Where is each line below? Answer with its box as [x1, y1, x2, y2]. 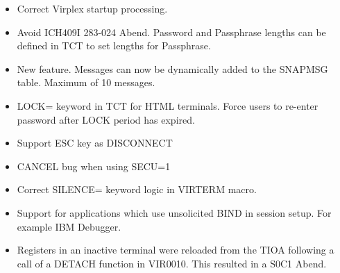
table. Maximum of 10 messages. [17, 75, 155, 90]
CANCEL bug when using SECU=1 [17, 158, 171, 173]
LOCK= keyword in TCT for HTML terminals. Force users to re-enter [17, 98, 318, 113]
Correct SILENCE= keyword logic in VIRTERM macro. [17, 182, 257, 197]
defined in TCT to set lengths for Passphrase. [17, 38, 211, 53]
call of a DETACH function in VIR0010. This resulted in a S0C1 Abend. [17, 256, 327, 270]
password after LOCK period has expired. [17, 112, 195, 126]
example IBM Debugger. [17, 219, 121, 233]
